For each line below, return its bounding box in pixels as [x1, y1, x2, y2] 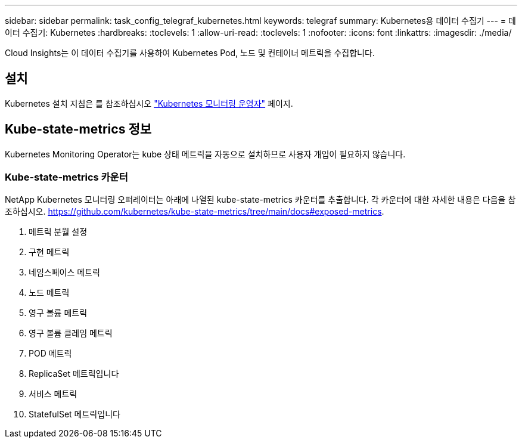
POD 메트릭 [29, 348, 72, 359]
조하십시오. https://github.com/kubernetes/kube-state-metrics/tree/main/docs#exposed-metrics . [5, 206, 384, 217]
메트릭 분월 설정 [29, 227, 88, 237]
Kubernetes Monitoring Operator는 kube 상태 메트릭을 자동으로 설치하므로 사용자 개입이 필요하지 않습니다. [5, 148, 406, 159]
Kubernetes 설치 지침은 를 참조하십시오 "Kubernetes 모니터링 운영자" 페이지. [5, 98, 293, 109]
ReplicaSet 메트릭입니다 [29, 368, 119, 379]
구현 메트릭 [29, 247, 70, 258]
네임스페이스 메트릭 [29, 267, 100, 278]
